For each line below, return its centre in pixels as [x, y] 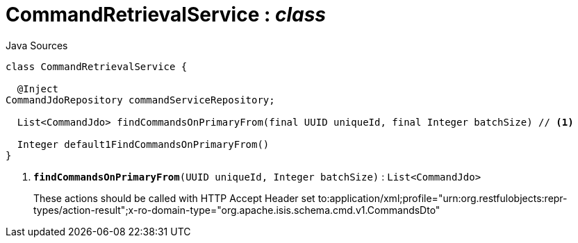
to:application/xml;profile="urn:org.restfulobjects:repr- [443, 198]
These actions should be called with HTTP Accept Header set [174, 198]
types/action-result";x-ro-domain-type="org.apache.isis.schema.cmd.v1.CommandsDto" [237, 210]
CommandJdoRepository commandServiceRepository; [140, 100]
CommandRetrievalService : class [166, 15]
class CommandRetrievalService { [97, 66]
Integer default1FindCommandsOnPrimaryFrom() [143, 144]
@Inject [38, 89]
